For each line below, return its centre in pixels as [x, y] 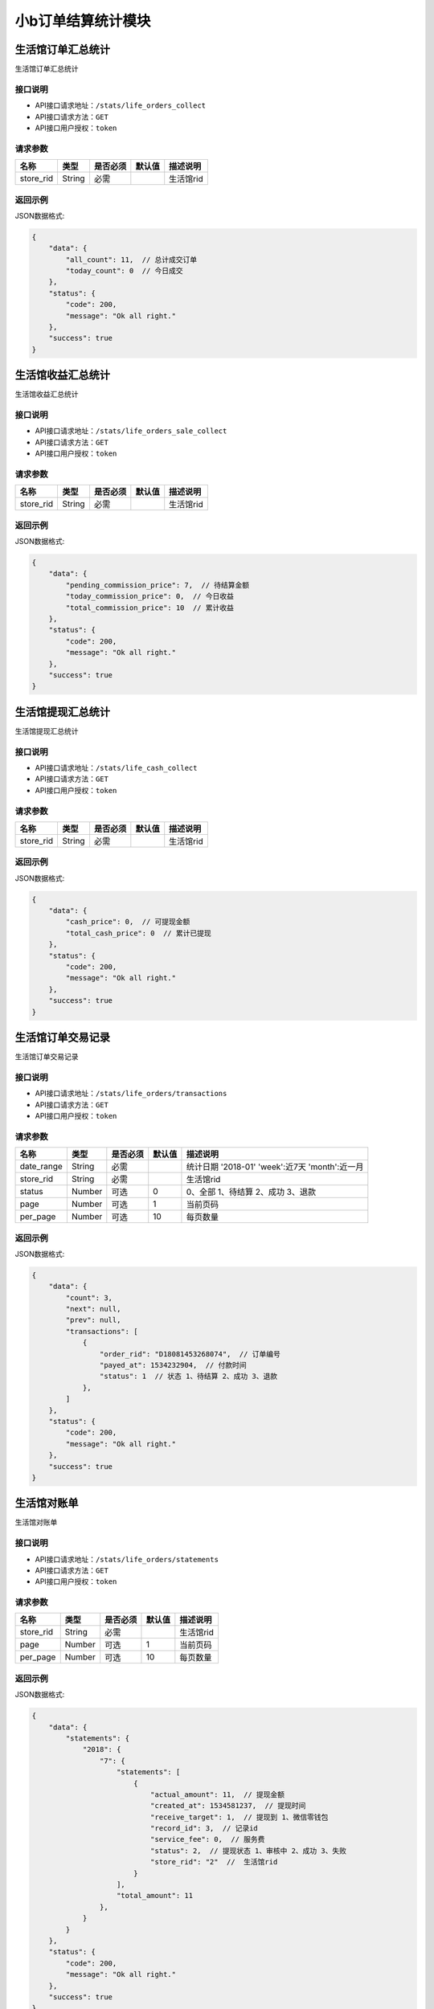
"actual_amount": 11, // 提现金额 [217, 1794]
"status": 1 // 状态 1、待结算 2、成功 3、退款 [188, 1377]
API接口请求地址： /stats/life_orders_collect [121, 105]
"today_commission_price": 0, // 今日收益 [150, 596]
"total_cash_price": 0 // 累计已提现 [139, 933]
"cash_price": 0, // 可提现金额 [128, 922]
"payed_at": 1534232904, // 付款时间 [173, 1365]
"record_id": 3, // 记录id [204, 1829]
